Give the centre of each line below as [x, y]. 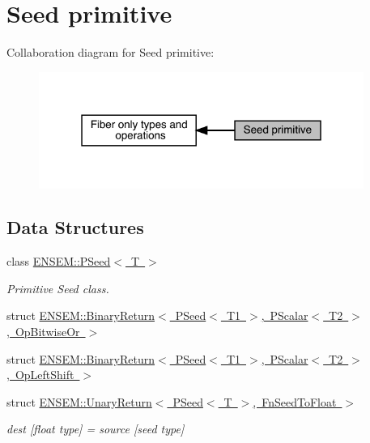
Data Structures [75, 227]
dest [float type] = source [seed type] [96, 429]
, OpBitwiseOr [43, 332]
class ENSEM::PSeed [59, 261]
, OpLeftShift [40, 375]
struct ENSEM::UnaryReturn [79, 401]
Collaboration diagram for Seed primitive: [111, 52]
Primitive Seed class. [58, 288]
